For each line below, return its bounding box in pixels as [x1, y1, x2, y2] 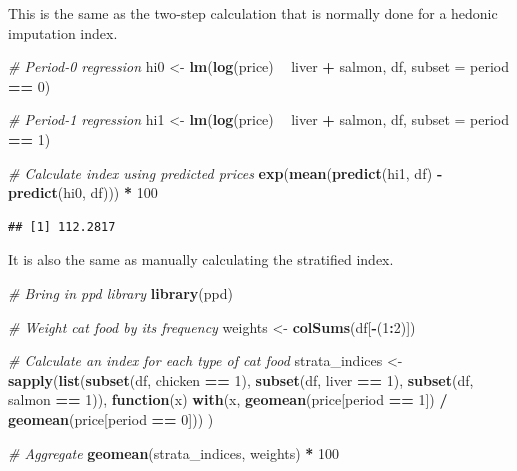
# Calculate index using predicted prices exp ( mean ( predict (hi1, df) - [8, 162, 443, 183]
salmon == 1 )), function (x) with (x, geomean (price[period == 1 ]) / [8, 389, 448, 410]
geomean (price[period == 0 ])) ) [8, 408, 214, 429]
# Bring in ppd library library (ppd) [8, 282, 233, 303]
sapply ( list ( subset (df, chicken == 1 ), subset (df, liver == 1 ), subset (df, [8, 369, 474, 390]
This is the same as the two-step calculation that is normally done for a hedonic [8, 3, 498, 23]
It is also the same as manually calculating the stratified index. [8, 249, 394, 270]
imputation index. [8, 22, 118, 43]
